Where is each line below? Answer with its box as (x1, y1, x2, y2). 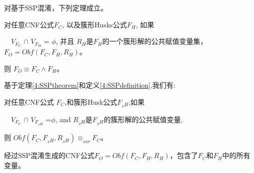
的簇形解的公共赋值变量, (103, 114, 183, 124)
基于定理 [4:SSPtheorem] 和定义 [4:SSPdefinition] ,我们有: (4, 80, 175, 90)
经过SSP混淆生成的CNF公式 (4, 150, 94, 161)
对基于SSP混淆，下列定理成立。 (4, 2, 108, 12)
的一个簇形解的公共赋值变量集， (102, 36, 207, 46)
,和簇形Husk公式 (64, 96, 117, 107)
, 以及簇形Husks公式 (62, 19, 127, 29)
